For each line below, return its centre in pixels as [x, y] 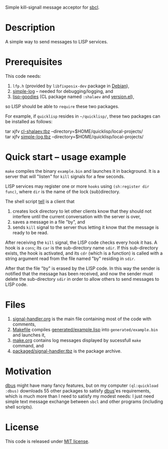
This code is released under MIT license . [47, 441]
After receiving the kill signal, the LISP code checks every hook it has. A [81, 242]
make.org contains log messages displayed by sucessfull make [77, 340]
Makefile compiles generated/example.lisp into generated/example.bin [85, 329]
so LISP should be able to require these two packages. [62, 106]
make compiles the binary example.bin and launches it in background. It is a [82, 171]
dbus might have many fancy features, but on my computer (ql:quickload [82, 385]
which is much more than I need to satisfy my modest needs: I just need [80, 396]
